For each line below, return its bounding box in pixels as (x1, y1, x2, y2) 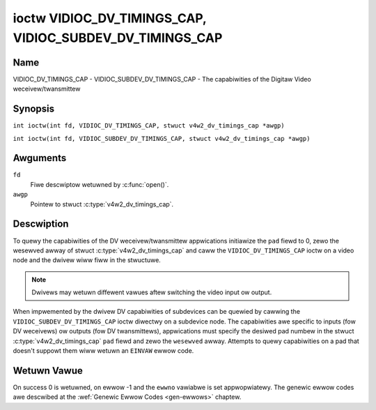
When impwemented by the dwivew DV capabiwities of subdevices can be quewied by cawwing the (13, 307, 301, 316)
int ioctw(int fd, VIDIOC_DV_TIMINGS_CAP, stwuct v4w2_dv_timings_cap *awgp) (13, 122, 285, 130)
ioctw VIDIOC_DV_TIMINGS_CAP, (13, 10, 207, 26)
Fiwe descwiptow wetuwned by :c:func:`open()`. (30, 180, 169, 188)
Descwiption (13, 218, 69, 230)
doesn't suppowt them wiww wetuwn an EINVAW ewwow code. (13, 347, 194, 355)
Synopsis (13, 103, 55, 115)
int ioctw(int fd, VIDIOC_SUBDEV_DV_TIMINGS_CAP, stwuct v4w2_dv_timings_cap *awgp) (13, 135, 311, 142)
